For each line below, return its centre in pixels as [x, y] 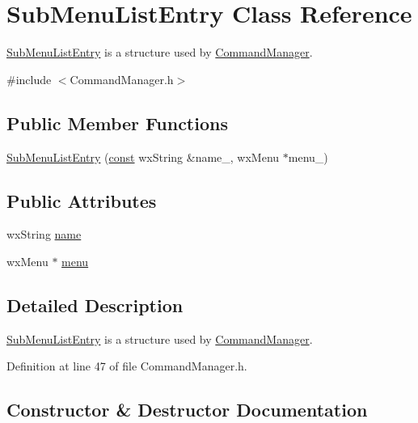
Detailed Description [95, 305]
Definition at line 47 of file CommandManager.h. [127, 366]
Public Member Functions [117, 123]
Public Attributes [82, 200]
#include [29, 79]
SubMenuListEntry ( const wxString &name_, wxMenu [143, 157]
